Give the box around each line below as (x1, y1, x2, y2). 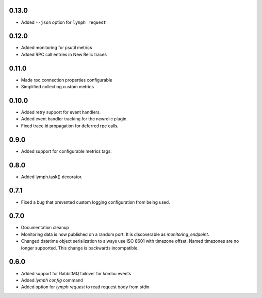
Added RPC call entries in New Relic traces (21, 51, 107, 57)
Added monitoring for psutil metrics (21, 45, 92, 50)
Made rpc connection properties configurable (21, 77, 113, 83)
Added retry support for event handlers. (21, 109, 101, 115)
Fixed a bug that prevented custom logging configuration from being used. (21, 199, 170, 205)
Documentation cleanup (21, 225, 69, 231)
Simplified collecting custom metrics (21, 84, 94, 90)
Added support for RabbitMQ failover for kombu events (21, 270, 131, 276)
